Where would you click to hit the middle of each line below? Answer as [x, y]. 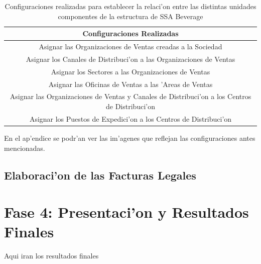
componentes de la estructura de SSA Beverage [130, 16]
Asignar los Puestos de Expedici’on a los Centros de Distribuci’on [130, 118]
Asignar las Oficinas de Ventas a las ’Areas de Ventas [130, 84]
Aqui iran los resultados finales [51, 256]
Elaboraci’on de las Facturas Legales [100, 175]
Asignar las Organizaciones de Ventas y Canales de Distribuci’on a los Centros [130, 96]
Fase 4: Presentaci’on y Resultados [126, 212]
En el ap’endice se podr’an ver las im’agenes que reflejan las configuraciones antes [130, 138]
